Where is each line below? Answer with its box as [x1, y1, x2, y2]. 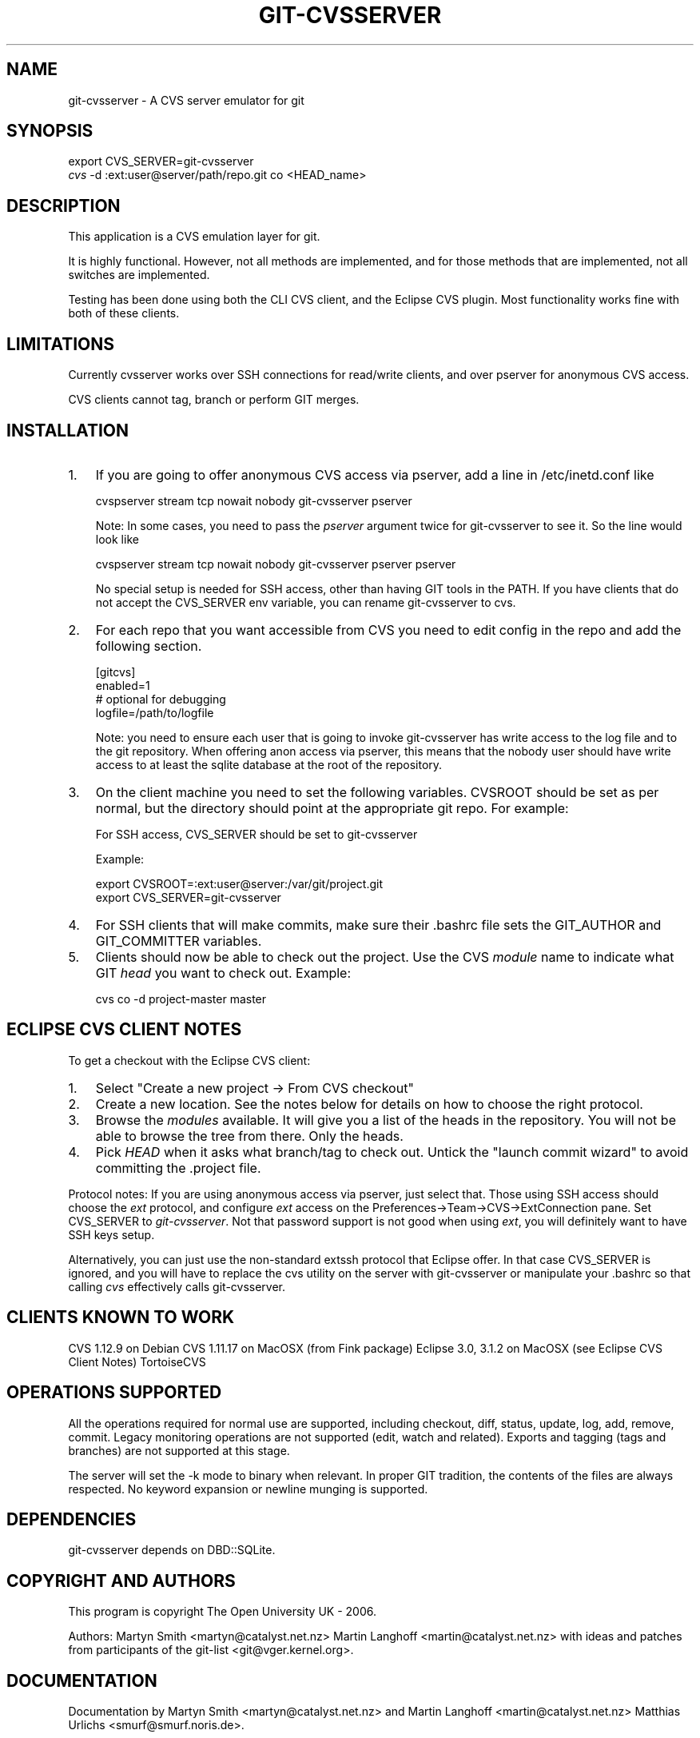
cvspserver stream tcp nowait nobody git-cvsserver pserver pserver [95, 556, 456, 571]
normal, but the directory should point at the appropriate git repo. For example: [95, 799, 569, 816]
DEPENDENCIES [6, 1509, 137, 1529]
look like [95, 532, 139, 546]
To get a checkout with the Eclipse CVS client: [68, 1053, 311, 1067]
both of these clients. [68, 306, 180, 321]
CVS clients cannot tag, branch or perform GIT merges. [68, 393, 360, 407]
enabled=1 [95, 678, 150, 692]
